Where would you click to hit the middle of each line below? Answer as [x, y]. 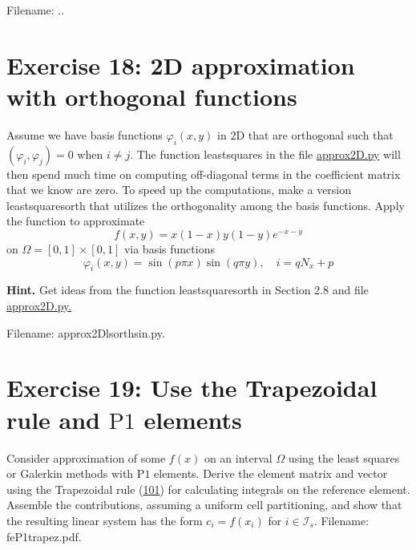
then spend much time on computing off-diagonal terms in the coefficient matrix [204, 174]
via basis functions [169, 249]
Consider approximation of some [86, 457]
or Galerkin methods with [70, 473]
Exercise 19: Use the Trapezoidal [192, 388]
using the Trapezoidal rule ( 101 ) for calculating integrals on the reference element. [208, 489]
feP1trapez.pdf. [44, 536]
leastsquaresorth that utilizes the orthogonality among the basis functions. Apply [206, 205]
